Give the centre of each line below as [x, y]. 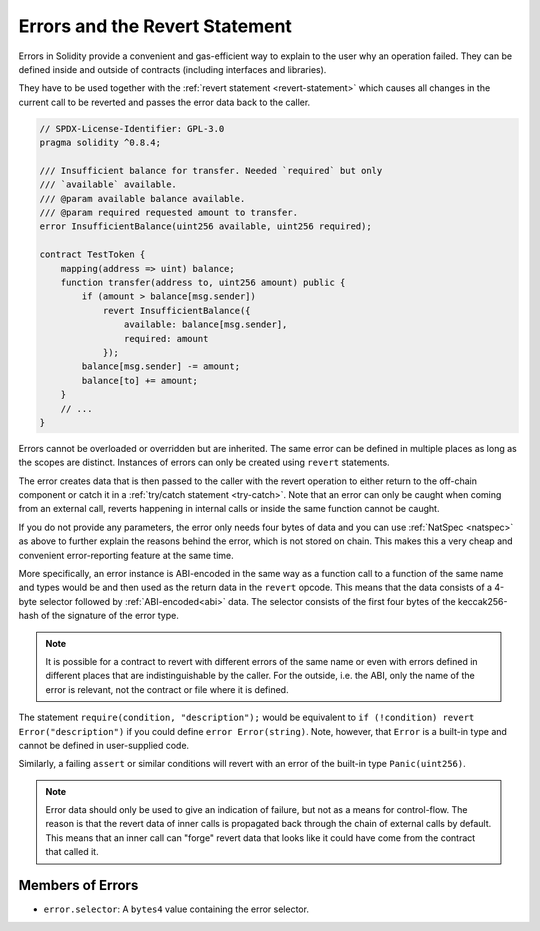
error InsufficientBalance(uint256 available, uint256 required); [205, 226]
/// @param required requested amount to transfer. [169, 213]
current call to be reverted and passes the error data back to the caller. [164, 102]
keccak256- [482, 601]
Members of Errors [78, 885]
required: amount [166, 338]
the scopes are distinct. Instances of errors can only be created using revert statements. [204, 462]
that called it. [72, 852]
